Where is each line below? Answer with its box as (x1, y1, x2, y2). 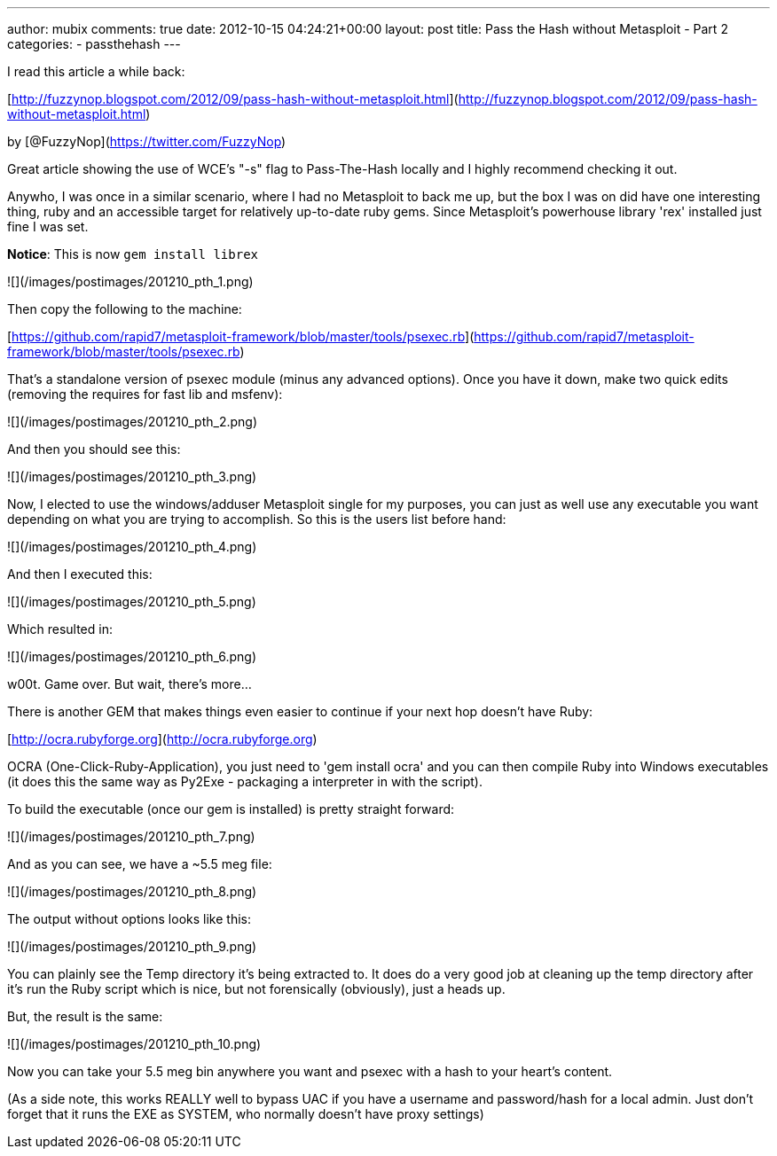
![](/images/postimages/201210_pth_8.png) (7, 884, 257, 899)
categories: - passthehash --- (7, 36, 181, 51)
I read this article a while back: (7, 64, 185, 79)
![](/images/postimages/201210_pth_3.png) (7, 469, 257, 484)
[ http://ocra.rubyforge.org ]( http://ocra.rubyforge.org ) (7, 731, 318, 746)
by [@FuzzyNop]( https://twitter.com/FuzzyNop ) (7, 134, 286, 149)
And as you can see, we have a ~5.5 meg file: (7, 856, 272, 871)
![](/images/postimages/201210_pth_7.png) (7, 829, 255, 844)
